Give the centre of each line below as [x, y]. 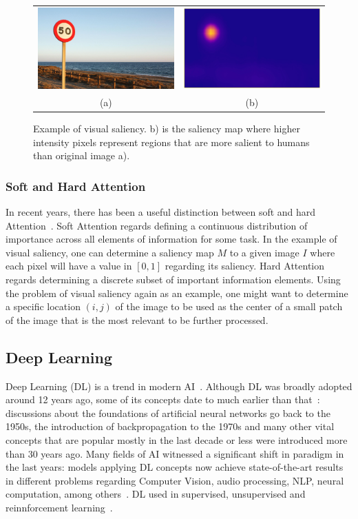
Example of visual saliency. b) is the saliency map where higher [167, 129]
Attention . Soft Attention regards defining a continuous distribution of [157, 225]
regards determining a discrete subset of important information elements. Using [173, 279]
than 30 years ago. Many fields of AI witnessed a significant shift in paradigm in [175, 453]
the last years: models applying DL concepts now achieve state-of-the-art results [175, 467]
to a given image [264, 252]
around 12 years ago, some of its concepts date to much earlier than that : [163, 399]
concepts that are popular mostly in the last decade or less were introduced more [177, 439]
